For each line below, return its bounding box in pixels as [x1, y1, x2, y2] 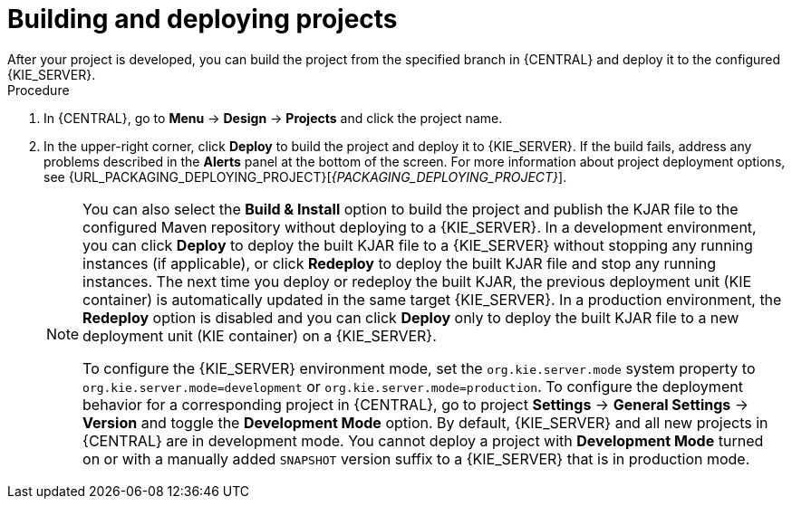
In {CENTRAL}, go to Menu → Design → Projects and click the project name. [43, 110, 503, 126]
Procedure [7, 81, 70, 98]
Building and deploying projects [7, 4, 398, 34]
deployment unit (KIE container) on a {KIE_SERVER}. [82, 326, 437, 345]
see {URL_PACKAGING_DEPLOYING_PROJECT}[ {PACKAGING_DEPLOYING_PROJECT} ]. [43, 168, 567, 185]
